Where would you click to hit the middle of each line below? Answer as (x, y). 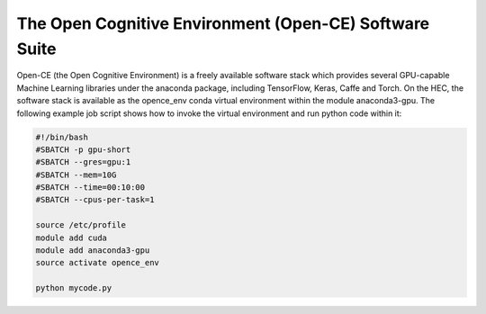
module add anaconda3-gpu (93, 251)
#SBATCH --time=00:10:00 (90, 188)
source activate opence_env (97, 263)
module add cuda (72, 238)
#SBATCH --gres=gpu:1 (83, 162)
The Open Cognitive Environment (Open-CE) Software (223, 23)
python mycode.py (74, 288)
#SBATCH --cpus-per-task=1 (95, 200)
